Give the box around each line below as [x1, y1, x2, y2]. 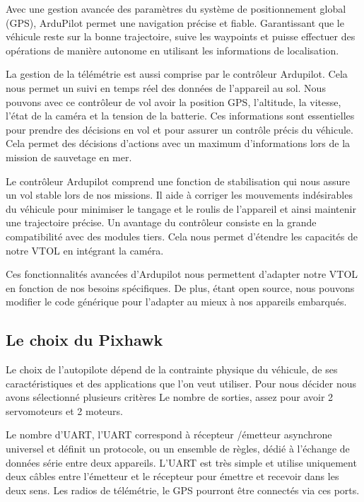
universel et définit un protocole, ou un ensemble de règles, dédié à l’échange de [6, 441, 350, 456]
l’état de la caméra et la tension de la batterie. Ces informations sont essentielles [6, 108, 355, 123]
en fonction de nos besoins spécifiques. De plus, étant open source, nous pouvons [6, 280, 355, 295]
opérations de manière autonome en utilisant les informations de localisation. [6, 42, 339, 57]
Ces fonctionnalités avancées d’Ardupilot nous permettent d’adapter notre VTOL [6, 267, 358, 281]
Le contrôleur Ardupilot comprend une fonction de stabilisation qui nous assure [6, 173, 350, 188]
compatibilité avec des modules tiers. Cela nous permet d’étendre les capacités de [6, 228, 358, 243]
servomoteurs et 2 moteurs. [6, 403, 123, 418]
